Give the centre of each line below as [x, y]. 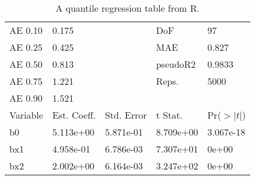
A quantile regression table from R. [127, 8]
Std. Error [126, 115]
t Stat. [169, 115]
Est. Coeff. [74, 115]
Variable [26, 115]
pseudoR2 [176, 64]
